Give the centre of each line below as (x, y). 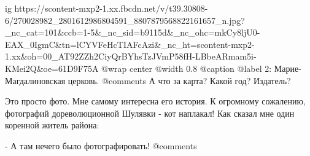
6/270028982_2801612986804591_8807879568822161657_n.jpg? (125, 20)
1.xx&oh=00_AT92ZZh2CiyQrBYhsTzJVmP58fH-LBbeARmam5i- (131, 56)
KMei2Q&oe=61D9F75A (52, 68)
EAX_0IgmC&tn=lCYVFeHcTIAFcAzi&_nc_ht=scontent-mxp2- (130, 44)
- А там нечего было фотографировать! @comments (101, 145)
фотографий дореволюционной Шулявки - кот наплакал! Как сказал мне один (150, 113)
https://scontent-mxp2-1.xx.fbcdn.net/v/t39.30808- (111, 8)
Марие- (288, 68)
